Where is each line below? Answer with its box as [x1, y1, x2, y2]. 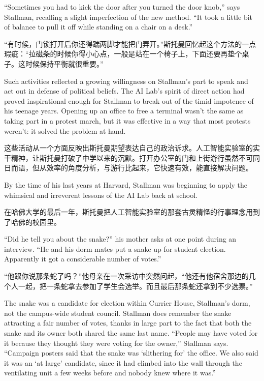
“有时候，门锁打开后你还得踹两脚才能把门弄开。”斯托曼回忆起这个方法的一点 [4, 38, 256, 49]
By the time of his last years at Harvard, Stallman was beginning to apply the [4, 179, 247, 190]
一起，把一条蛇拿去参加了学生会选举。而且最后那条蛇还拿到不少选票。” [18, 280, 253, 291]
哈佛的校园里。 [11, 216, 61, 227]
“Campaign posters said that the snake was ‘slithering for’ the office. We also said [4, 347, 258, 358]
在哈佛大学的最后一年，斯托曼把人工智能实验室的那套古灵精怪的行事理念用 [4, 207, 253, 217]
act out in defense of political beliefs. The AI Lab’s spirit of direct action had [4, 85, 245, 96]
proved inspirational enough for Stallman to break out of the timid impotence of [4, 95, 254, 106]
